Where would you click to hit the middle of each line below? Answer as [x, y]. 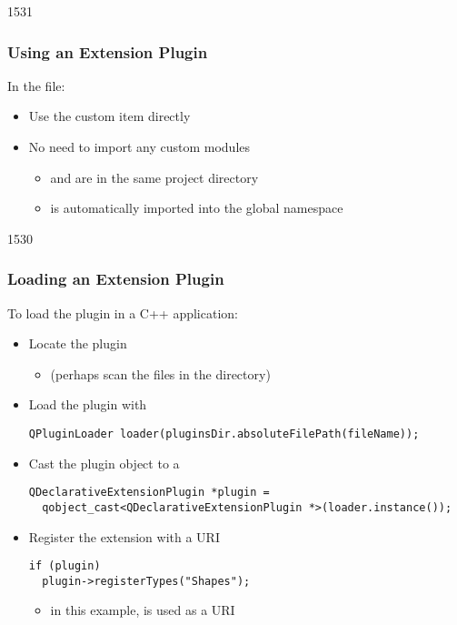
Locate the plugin [78, 343]
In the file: [36, 85]
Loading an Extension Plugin [116, 279]
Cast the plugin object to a [104, 463]
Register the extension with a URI [124, 536]
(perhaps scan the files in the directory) [160, 373]
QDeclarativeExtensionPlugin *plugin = [149, 493]
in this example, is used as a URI [143, 610]
